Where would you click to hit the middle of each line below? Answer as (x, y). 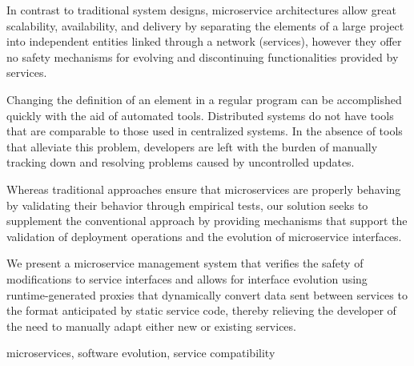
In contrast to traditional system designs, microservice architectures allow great (201, 10)
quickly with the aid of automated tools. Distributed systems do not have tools (200, 115)
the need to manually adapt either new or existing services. (151, 326)
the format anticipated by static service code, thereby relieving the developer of (201, 310)
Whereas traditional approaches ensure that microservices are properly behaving (204, 189)
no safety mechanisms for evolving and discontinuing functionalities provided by (203, 56)
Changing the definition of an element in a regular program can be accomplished (204, 99)
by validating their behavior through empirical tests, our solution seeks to (187, 205)
